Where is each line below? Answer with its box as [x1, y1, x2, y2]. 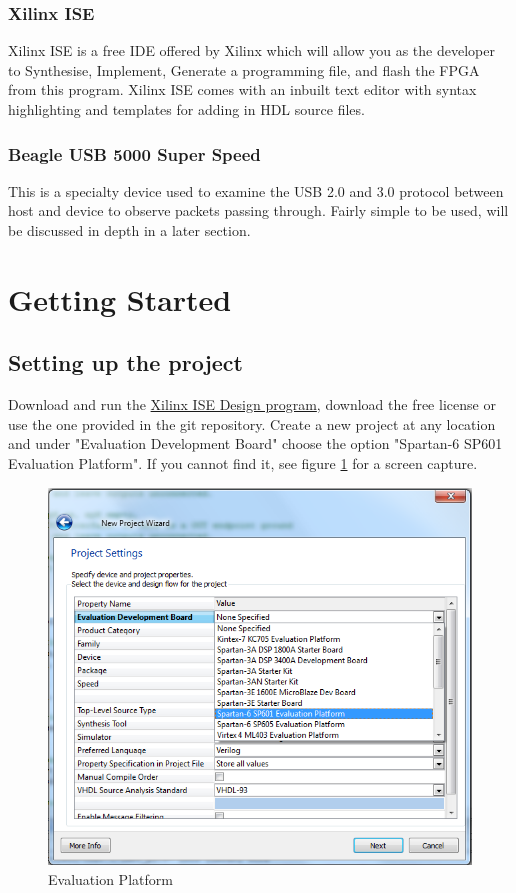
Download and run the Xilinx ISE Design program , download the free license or [8, 394, 496, 415]
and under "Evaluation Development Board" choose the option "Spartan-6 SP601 [8, 433, 503, 454]
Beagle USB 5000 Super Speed [8, 141, 261, 166]
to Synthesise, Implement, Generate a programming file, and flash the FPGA [8, 59, 480, 80]
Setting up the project [8, 347, 243, 378]
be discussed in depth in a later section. [8, 220, 251, 240]
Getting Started [8, 278, 232, 319]
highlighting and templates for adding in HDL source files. [8, 99, 365, 119]
